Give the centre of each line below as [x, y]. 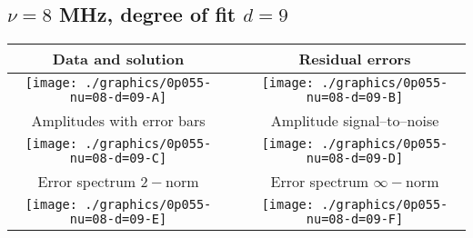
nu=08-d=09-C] [118, 159]
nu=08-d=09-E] [118, 219]
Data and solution [118, 59]
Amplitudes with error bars [118, 121]
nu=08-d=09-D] [355, 159]
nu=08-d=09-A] [118, 98]
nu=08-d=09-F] [355, 219]
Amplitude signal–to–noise [355, 121]
